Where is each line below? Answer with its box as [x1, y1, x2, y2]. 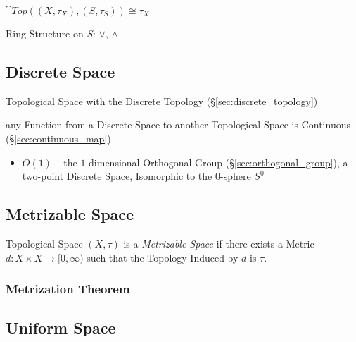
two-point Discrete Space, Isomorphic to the [22, 169, 212, 183]
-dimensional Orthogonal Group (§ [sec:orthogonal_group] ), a [85, 154, 348, 169]
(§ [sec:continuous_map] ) [6, 130, 111, 145]
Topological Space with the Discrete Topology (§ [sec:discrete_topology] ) [6, 93, 318, 108]
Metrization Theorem [6, 280, 130, 298]
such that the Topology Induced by [87, 250, 239, 264]
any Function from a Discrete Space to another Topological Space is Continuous [6, 117, 350, 132]
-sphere [220, 169, 251, 183]
